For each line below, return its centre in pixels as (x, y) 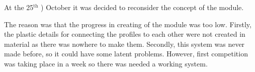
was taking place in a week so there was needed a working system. (106, 63)
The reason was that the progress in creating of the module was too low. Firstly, (128, 24)
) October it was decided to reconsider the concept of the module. (142, 7)
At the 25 (19, 7)
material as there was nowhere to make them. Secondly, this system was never (124, 44)
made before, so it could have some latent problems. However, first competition (126, 54)
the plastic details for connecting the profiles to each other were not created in (125, 34)
